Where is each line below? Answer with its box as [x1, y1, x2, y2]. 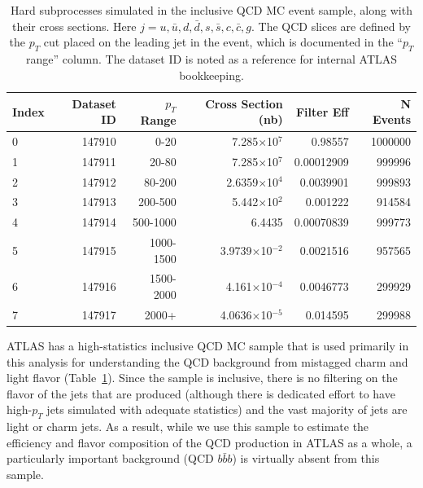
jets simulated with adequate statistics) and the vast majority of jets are [46, 401, 408, 418]
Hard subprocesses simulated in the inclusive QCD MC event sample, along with [11, 2, 412, 18]
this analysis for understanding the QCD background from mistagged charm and [7, 353, 408, 370]
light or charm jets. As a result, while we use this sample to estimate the [7, 418, 369, 435]
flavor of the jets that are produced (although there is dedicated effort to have [7, 385, 395, 402]
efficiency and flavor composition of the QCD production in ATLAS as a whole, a [7, 433, 412, 451]
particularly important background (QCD [7, 450, 214, 467]
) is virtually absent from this [232, 450, 380, 467]
